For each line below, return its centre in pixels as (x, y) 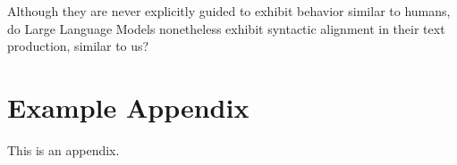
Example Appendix (128, 107)
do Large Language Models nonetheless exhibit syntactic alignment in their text (226, 28)
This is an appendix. (63, 149)
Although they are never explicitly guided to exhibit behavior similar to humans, (229, 11)
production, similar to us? (78, 46)
